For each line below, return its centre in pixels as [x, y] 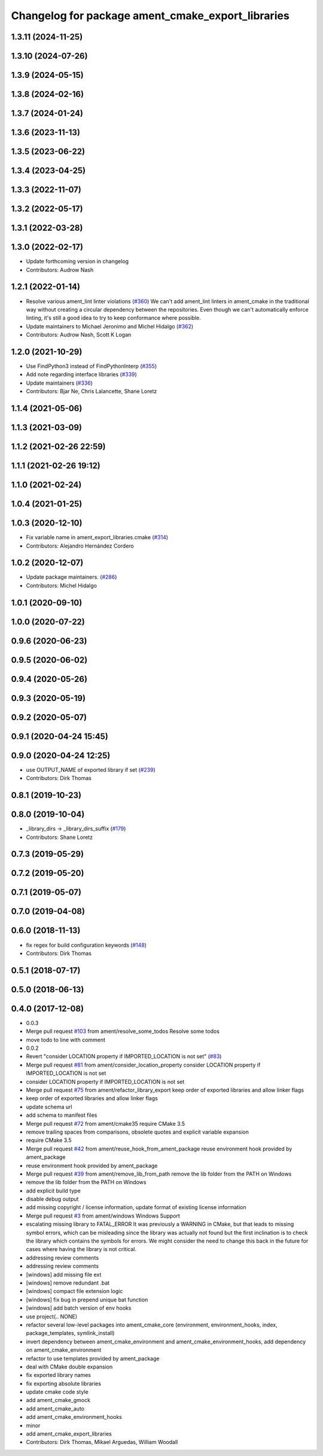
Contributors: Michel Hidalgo [61, 585]
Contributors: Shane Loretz [59, 837]
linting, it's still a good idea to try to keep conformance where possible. [113, 318]
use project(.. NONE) [52, 1316]
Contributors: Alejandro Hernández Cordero [80, 546]
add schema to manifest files [62, 1115]
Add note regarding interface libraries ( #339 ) [81, 374]
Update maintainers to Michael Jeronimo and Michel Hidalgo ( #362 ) [110, 326]
